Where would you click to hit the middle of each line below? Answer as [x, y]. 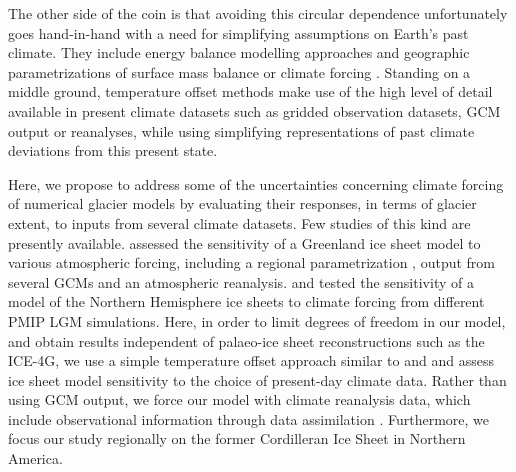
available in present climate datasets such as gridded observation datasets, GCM [254, 110]
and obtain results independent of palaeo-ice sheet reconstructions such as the [246, 340]
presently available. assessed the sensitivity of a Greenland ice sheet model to [244, 242]
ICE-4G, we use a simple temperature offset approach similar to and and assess [251, 360]
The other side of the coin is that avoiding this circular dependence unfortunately [258, 13]
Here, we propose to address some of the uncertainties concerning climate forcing [256, 183]
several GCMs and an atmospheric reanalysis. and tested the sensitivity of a [241, 281]
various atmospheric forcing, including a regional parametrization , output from [252, 262]
